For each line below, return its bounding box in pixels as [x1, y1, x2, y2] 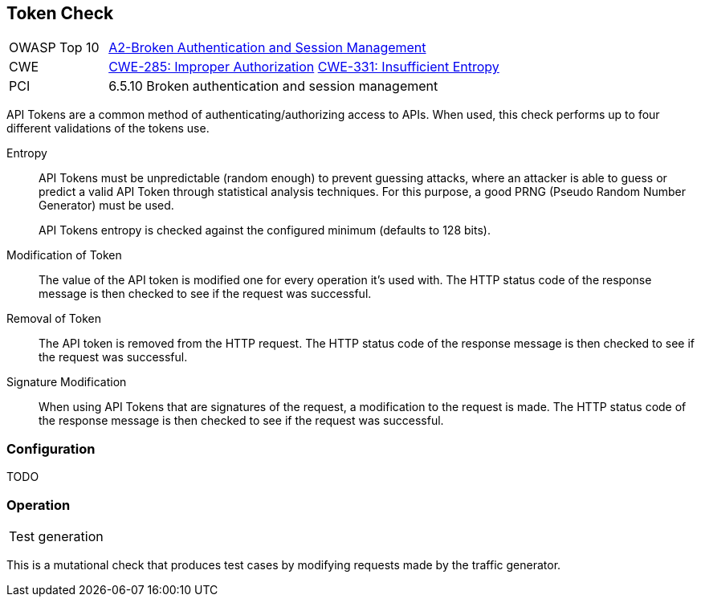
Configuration [6, 440, 96, 457]
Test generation [9, 528, 104, 544]
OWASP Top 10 [9, 39, 100, 56]
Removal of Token [6, 312, 101, 326]
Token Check [6, 3, 114, 23]
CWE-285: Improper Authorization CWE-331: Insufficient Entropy [108, 59, 499, 75]
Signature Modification [6, 375, 127, 389]
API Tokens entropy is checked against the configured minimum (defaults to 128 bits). [39, 223, 491, 238]
